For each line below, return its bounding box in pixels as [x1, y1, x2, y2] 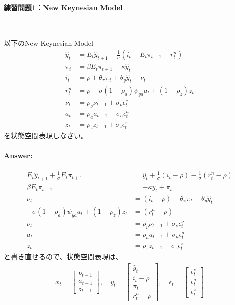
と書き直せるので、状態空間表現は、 [4, 251, 123, 262]
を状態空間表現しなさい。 [4, 130, 88, 141]
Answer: [4, 150, 33, 160]
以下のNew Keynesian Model [4, 38, 93, 48]
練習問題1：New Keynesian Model [4, 2, 123, 12]
